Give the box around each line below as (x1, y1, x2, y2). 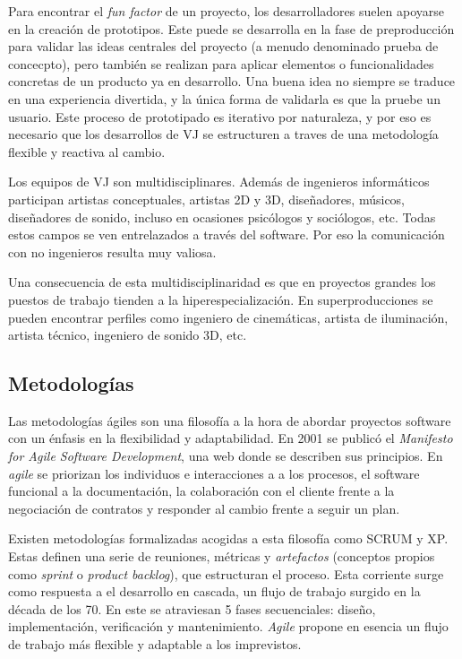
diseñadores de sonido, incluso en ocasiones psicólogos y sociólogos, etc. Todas (8, 207, 436, 226)
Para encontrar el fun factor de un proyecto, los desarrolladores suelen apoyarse (8, 2, 445, 20)
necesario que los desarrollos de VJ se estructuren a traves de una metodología (8, 125, 439, 143)
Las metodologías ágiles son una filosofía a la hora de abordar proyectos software (8, 411, 451, 429)
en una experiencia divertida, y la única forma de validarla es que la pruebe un (8, 89, 441, 108)
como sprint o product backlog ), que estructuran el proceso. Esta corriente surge (8, 564, 444, 583)
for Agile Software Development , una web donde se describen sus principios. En (8, 447, 443, 465)
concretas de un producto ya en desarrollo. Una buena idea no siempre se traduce (8, 72, 456, 91)
